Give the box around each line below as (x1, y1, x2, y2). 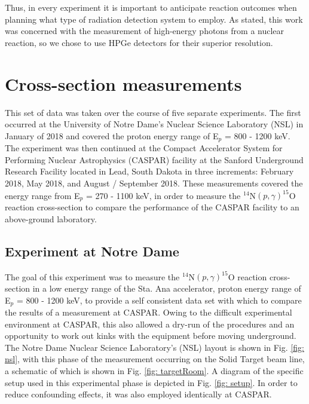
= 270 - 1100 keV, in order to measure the (85, 189, 241, 201)
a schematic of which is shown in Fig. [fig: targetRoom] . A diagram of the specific (5, 364, 304, 377)
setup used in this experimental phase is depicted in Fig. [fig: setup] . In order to (5, 376, 298, 388)
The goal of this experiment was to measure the (5, 270, 180, 283)
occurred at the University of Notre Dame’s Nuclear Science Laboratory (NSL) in (5, 118, 304, 130)
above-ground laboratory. (5, 213, 97, 225)
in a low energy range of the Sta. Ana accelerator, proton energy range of (32, 281, 301, 294)
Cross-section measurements (5, 71, 242, 96)
